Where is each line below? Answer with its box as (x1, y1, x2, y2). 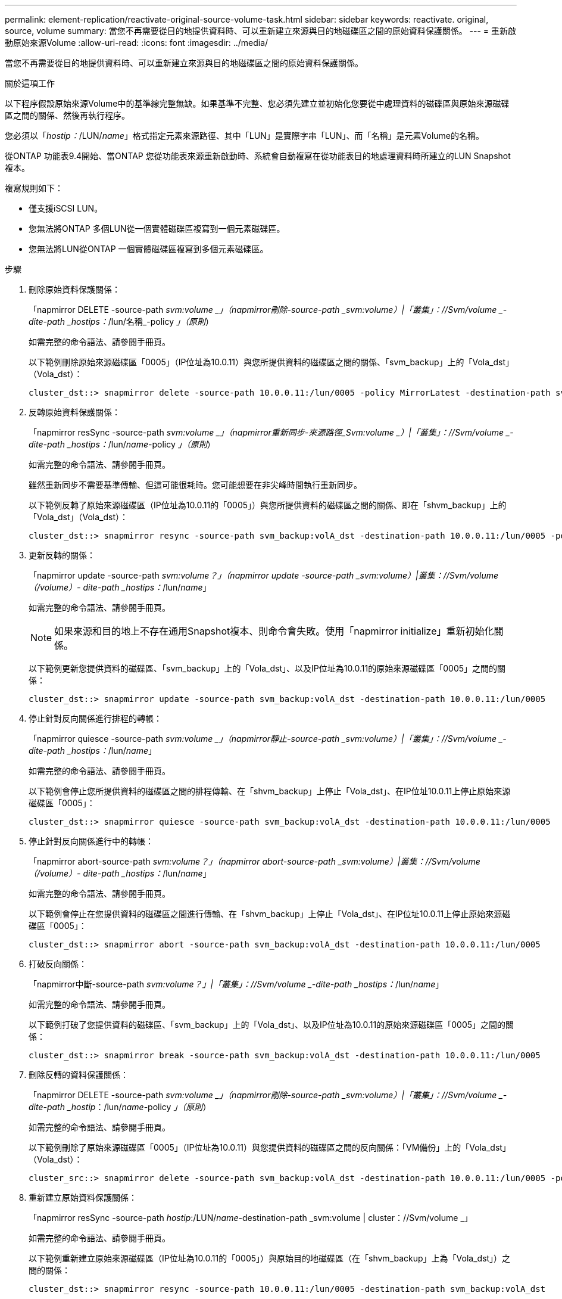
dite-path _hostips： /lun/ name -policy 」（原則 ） (29, 439, 216, 449)
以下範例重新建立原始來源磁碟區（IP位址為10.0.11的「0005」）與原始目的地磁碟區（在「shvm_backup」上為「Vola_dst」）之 (29, 1253, 511, 1263)
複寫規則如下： (5, 183, 63, 193)
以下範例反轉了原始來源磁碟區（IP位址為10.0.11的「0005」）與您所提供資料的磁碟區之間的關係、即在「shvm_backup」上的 (29, 500, 507, 510)
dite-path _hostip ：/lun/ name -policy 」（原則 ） (29, 1102, 211, 1112)
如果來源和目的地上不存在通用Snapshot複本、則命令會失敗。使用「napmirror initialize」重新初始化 (54, 625, 494, 637)
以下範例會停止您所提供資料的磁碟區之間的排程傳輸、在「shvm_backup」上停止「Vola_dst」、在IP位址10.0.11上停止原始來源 (29, 786, 511, 796)
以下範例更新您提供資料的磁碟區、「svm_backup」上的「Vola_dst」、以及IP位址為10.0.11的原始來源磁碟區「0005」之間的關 (29, 663, 506, 673)
